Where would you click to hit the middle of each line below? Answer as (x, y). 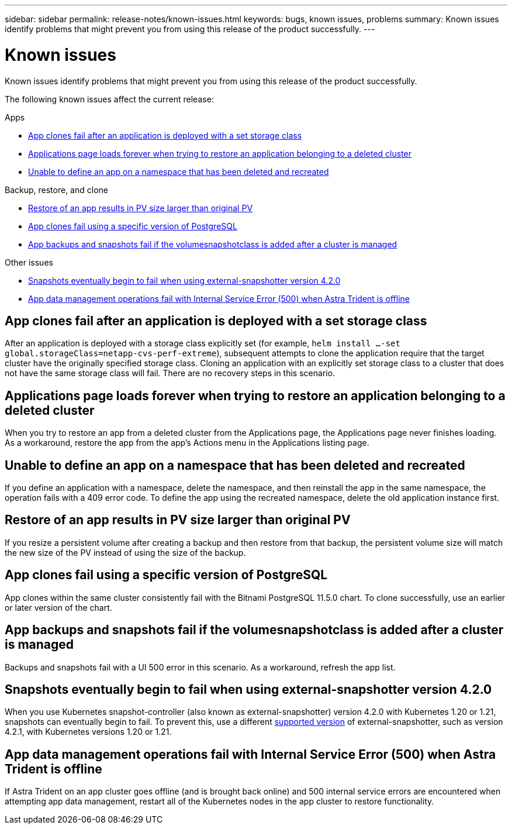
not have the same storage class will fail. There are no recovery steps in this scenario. (170, 373)
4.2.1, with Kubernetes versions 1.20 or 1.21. (88, 732)
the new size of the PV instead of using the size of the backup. (125, 552)
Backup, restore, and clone (56, 190)
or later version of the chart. (58, 607)
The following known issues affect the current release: (109, 99)
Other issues (29, 262)
